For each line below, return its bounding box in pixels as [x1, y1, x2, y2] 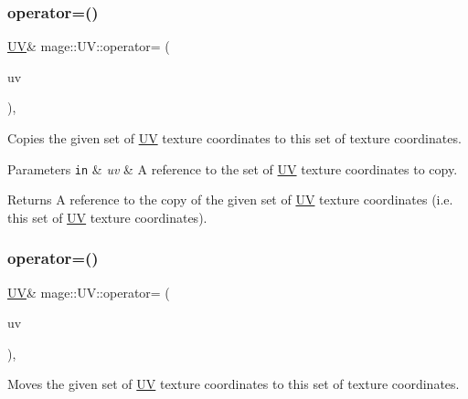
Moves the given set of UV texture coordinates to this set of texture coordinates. [7, 374, 460, 394]
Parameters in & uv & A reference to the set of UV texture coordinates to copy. [7, 159, 458, 178]
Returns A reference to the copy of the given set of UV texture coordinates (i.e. [7, 190, 453, 209]
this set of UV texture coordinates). [7, 207, 207, 226]
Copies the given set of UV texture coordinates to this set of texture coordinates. [7, 129, 462, 147]
